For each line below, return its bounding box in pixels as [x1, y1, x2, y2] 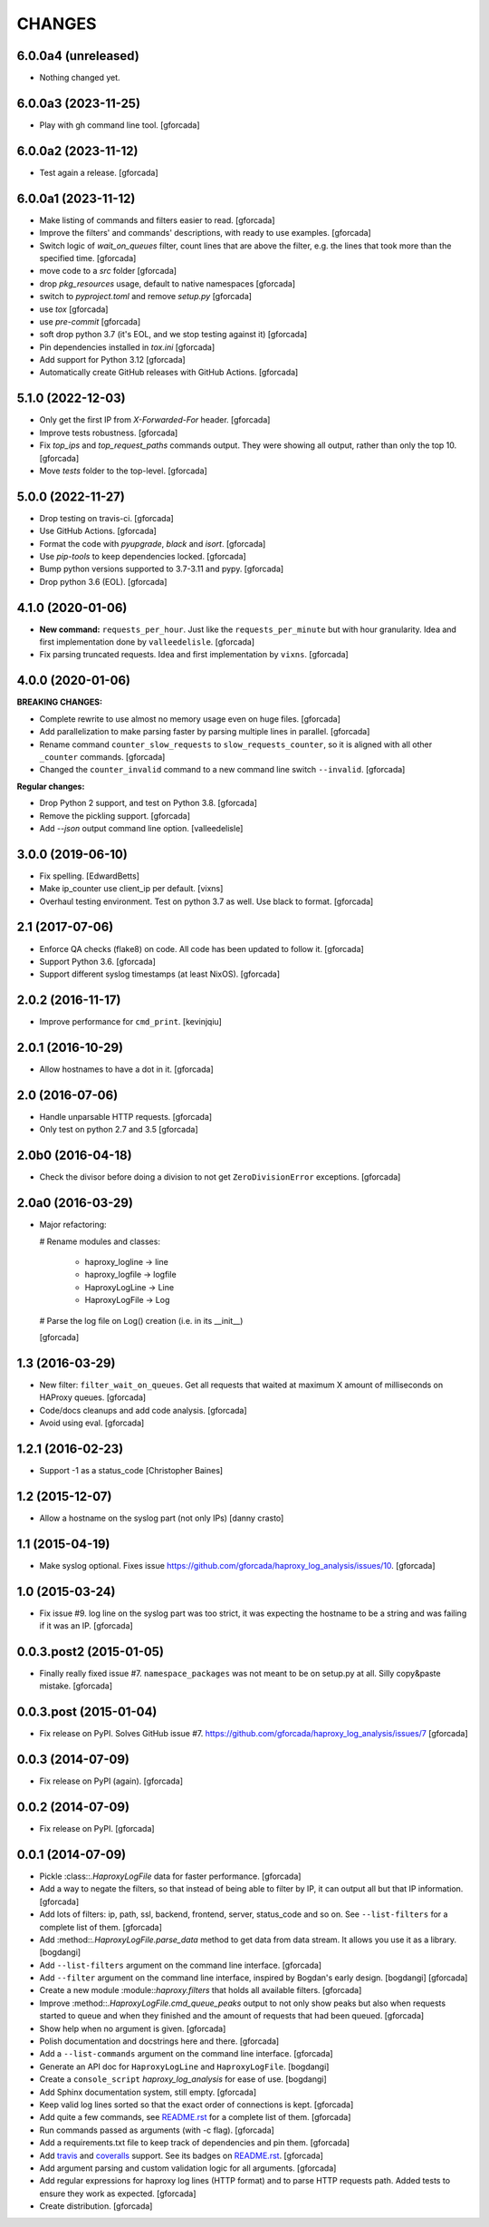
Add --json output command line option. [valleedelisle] [39, 822, 244, 833]
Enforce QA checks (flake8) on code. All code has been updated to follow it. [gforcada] [39, 943, 364, 954]
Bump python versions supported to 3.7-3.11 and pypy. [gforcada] [39, 563, 284, 575]
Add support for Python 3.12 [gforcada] [39, 355, 186, 365]
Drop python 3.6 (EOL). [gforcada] [39, 576, 168, 587]
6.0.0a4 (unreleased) [16, 48, 139, 63]
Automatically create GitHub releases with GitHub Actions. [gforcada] [39, 367, 299, 378]
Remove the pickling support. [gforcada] [39, 810, 190, 821]
